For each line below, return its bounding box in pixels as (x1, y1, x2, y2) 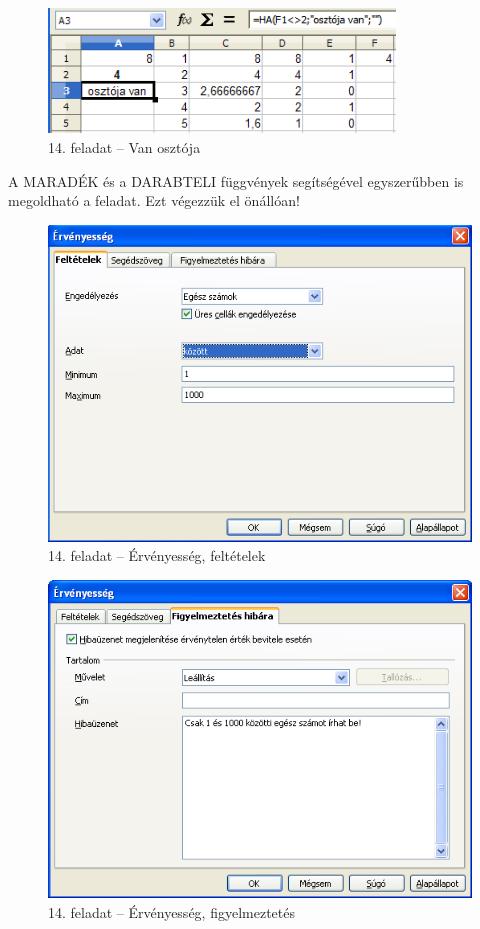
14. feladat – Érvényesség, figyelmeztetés (48, 901, 295, 922)
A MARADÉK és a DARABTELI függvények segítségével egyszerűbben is (8, 170, 464, 191)
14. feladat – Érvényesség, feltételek (48, 545, 266, 566)
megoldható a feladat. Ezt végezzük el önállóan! (8, 190, 300, 211)
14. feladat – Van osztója (48, 136, 201, 157)
